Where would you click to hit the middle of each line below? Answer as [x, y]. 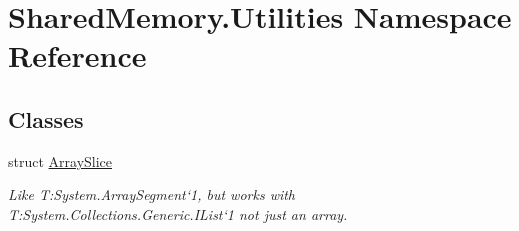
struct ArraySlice [60, 160]
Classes [46, 118]
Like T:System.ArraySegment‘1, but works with [152, 194]
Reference [77, 55]
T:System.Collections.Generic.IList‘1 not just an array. [178, 213]
